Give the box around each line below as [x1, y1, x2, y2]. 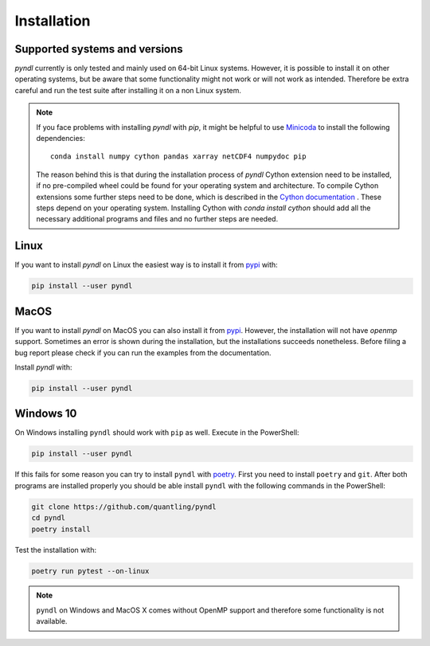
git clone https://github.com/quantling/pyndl [31, 502, 217, 511]
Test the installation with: [14, 545, 97, 554]
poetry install [31, 524, 91, 534]
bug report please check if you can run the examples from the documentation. [14, 347, 272, 358]
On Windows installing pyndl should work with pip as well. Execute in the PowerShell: [14, 428, 299, 437]
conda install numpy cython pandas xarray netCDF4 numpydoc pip [50, 152, 307, 161]
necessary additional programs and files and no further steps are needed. [36, 214, 279, 224]
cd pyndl [31, 514, 66, 523]
